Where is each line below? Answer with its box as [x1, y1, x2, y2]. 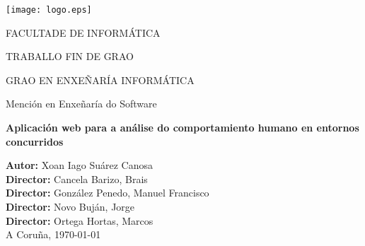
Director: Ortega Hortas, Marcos [6, 213, 153, 228]
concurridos [6, 134, 64, 148]
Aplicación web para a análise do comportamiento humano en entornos [6, 120, 359, 135]
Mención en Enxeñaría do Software [6, 96, 157, 111]
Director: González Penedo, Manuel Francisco [6, 185, 209, 200]
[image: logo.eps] [6, 5, 92, 15]
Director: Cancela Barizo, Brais [6, 171, 148, 186]
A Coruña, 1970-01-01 [6, 227, 101, 242]
